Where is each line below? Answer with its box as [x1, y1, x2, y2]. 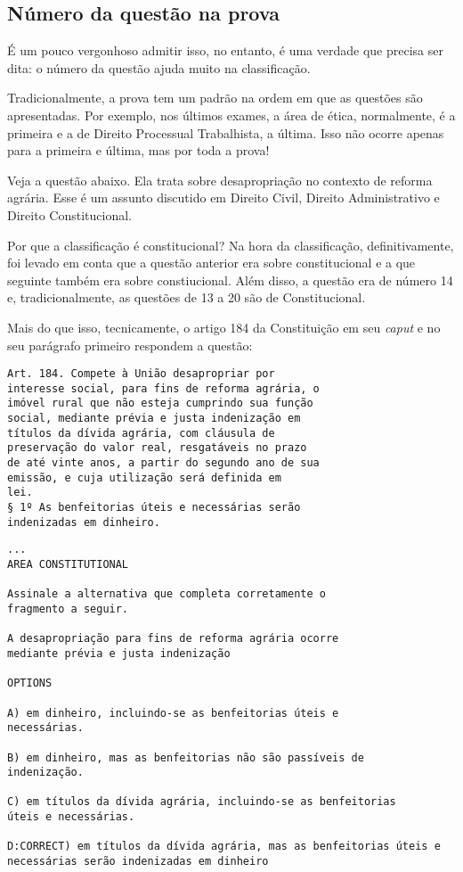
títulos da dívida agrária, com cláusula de [7, 426, 275, 440]
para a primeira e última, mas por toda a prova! [7, 141, 270, 160]
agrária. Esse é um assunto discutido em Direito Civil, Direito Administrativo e [7, 188, 440, 207]
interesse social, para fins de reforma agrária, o [7, 382, 320, 395]
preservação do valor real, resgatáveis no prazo [7, 441, 307, 455]
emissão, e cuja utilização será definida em [7, 471, 281, 484]
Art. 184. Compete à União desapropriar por [7, 367, 275, 381]
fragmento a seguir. [7, 602, 129, 615]
